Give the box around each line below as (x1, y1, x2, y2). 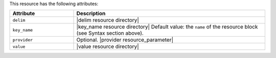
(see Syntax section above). (76, 30, 144, 37)
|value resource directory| (76, 43, 139, 50)
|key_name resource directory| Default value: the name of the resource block (76, 23, 258, 31)
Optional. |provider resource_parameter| (76, 36, 174, 43)
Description (76, 10, 106, 17)
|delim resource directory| (76, 17, 139, 24)
